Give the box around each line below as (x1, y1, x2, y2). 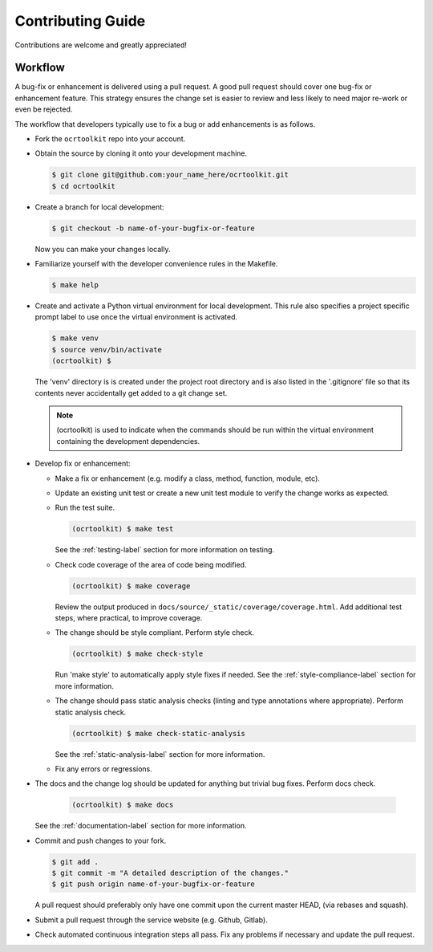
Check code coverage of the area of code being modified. (55, 559, 247, 569)
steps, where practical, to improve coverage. (55, 613, 203, 623)
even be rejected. (14, 104, 73, 114)
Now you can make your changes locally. (34, 244, 171, 254)
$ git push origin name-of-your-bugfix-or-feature (51, 880, 256, 889)
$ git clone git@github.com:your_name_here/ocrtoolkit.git (51, 170, 289, 180)
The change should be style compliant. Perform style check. (55, 628, 254, 637)
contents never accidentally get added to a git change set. (34, 388, 228, 397)
